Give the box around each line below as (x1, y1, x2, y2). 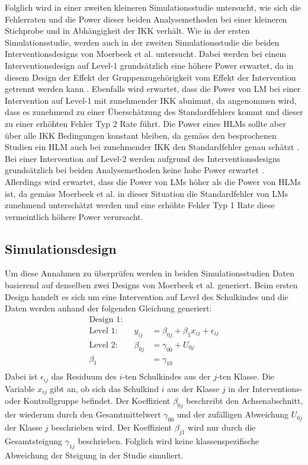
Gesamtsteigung (5, 434, 63, 447)
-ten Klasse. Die (216, 370, 275, 383)
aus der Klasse (167, 382, 220, 394)
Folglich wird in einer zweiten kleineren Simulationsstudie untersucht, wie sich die (5, 1, 301, 13)
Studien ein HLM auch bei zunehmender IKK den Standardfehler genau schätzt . (5, 141, 300, 153)
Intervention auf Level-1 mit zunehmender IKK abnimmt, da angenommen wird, (5, 94, 297, 106)
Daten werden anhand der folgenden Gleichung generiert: (5, 302, 212, 314)
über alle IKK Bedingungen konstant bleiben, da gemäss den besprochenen (5, 129, 277, 141)
